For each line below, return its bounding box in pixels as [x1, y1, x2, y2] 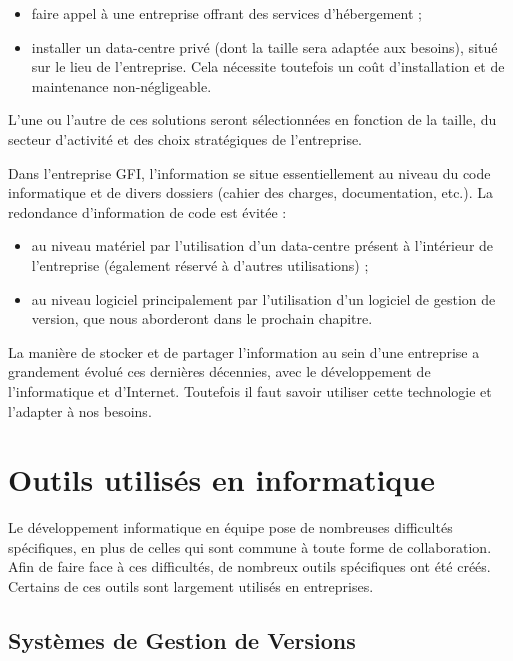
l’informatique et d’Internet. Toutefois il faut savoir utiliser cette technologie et [8, 380, 492, 401]
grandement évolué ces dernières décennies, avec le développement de [8, 361, 431, 382]
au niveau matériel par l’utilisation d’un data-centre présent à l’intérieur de [31, 235, 494, 256]
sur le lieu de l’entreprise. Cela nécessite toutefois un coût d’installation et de [31, 56, 505, 77]
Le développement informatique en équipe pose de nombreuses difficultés [8, 517, 453, 538]
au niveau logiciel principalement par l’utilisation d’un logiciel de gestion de [31, 288, 496, 309]
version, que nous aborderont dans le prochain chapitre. [31, 308, 373, 329]
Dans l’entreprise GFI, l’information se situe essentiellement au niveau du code [8, 162, 491, 183]
